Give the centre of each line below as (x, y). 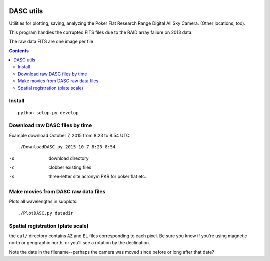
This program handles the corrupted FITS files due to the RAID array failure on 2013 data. (101, 32)
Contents (19, 51)
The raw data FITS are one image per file (51, 41)
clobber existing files (70, 167)
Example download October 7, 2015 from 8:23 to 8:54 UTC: (70, 135)
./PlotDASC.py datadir (46, 213)
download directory (69, 158)
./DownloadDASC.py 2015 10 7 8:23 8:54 (67, 147)
